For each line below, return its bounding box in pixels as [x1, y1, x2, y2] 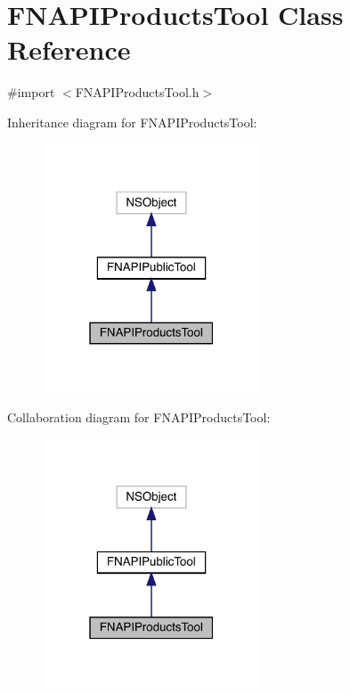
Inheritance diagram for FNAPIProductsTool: [7, 112, 257, 131]
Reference [7, 31, 131, 68]
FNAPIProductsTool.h [75, 83, 199, 102]
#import [7, 83, 55, 102]
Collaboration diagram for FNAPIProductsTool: [7, 407, 271, 426]
